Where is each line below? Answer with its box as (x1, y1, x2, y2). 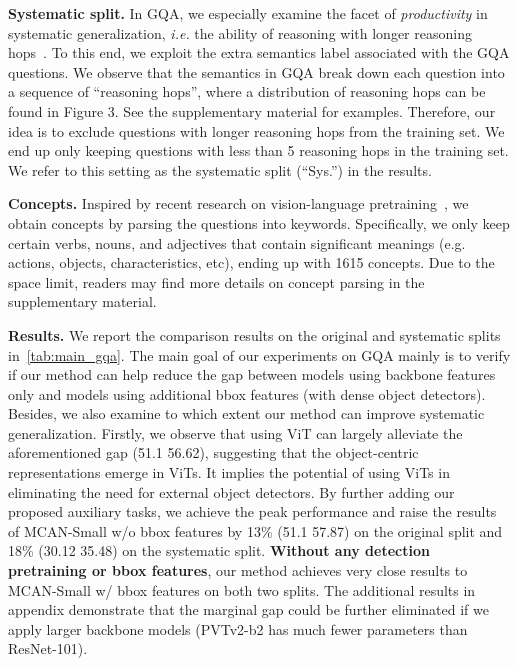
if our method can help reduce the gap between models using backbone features (8, 364, 496, 385)
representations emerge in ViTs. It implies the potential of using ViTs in (8, 462, 450, 483)
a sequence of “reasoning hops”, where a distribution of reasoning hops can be (8, 81, 486, 102)
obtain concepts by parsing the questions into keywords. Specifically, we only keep (8, 212, 510, 233)
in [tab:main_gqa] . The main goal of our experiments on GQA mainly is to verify (8, 344, 511, 365)
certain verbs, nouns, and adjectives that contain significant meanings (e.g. (8, 232, 466, 253)
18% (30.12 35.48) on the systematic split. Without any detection (8, 540, 430, 561)
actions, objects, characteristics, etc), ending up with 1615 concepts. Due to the (8, 252, 495, 273)
